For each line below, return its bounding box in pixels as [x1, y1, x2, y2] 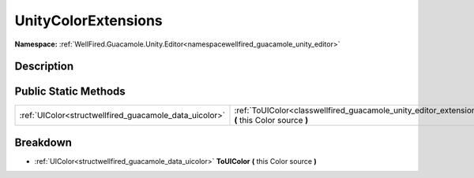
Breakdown [14, 135, 73, 149]
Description [14, 60, 74, 73]
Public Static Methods [14, 85, 126, 98]
